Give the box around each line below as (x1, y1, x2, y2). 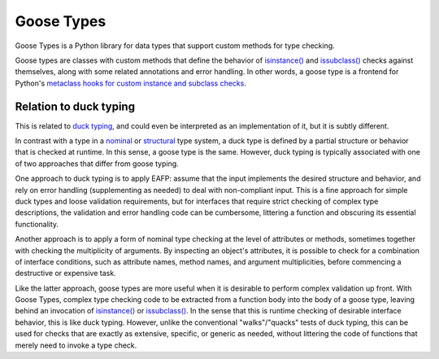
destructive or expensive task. (15, 269, 117, 278)
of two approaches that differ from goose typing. (15, 159, 179, 169)
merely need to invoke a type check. (15, 340, 137, 350)
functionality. (15, 219, 59, 229)
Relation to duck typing (15, 99, 136, 113)
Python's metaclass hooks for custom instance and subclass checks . (15, 78, 247, 88)
